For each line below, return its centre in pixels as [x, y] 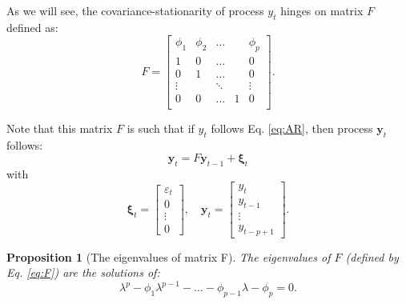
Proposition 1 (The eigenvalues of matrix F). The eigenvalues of [169, 256]
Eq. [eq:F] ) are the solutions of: [83, 272]
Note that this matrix [60, 128]
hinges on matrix [322, 10]
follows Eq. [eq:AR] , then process [292, 128]
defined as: [32, 27]
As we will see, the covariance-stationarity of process [135, 10]
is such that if [161, 128]
